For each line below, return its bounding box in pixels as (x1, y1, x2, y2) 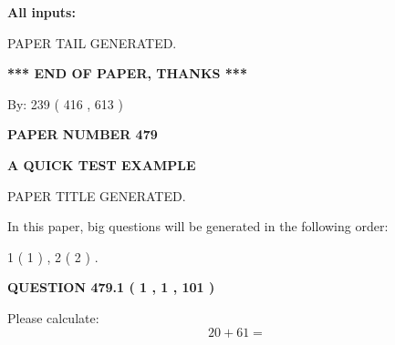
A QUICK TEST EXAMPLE (7, 155, 196, 174)
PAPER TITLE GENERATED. (7, 186, 186, 205)
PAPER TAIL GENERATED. (7, 33, 177, 52)
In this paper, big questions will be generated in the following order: (7, 217, 389, 236)
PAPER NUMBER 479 (7, 125, 158, 144)
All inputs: (7, 3, 76, 21)
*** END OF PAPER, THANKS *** (7, 64, 247, 83)
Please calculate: (7, 308, 99, 327)
